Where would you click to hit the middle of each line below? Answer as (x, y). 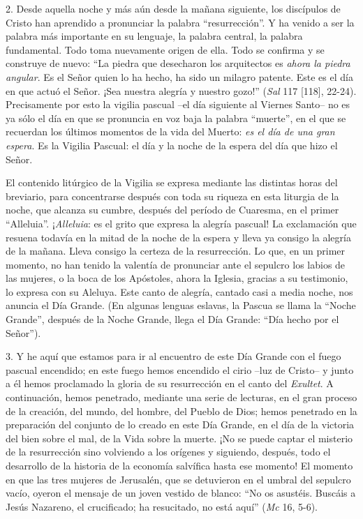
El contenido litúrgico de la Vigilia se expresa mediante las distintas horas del (172, 182)
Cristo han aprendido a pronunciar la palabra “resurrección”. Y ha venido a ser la (180, 22)
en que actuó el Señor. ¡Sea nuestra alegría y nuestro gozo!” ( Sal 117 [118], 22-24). (181, 90)
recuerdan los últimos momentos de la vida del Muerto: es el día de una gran (170, 131)
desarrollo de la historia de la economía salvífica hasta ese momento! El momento (179, 465)
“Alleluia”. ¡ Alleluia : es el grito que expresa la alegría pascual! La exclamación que (181, 223)
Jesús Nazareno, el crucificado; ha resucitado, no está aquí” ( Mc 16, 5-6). (162, 506)
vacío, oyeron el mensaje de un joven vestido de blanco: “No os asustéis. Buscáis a (181, 493)
